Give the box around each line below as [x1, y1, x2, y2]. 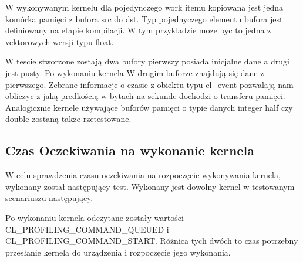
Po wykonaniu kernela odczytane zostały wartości [5, 211, 184, 223]
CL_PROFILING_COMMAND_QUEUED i [5, 223, 169, 235]
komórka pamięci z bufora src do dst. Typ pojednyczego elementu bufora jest [5, 12, 283, 25]
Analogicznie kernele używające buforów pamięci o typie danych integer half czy [5, 101, 293, 113]
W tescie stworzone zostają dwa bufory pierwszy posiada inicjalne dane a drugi [5, 55, 289, 67]
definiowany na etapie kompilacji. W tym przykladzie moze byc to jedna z [5, 24, 271, 36]
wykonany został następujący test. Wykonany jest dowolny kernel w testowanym [5, 180, 295, 192]
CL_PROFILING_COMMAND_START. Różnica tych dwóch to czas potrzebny [5, 234, 298, 247]
